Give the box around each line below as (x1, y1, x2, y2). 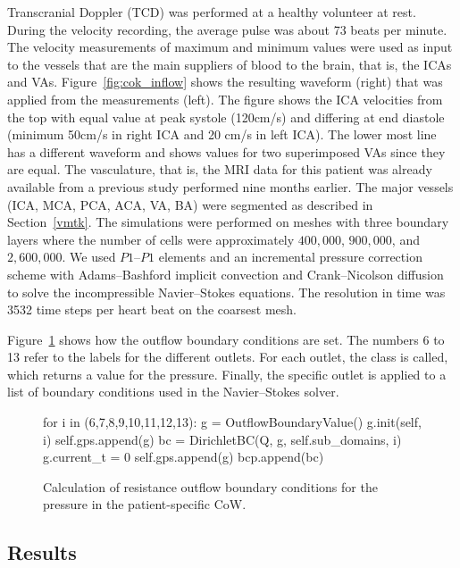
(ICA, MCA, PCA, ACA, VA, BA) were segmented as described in (7, 195, 373, 213)
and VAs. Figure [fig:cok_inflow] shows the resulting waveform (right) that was (7, 72, 443, 91)
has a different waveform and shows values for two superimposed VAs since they (7, 142, 446, 161)
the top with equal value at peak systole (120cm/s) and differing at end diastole (7, 107, 445, 126)
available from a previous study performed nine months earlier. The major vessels (7, 177, 454, 196)
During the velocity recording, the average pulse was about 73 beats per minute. (7, 20, 447, 38)
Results (7, 539, 77, 566)
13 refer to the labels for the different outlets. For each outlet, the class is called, (7, 347, 448, 366)
